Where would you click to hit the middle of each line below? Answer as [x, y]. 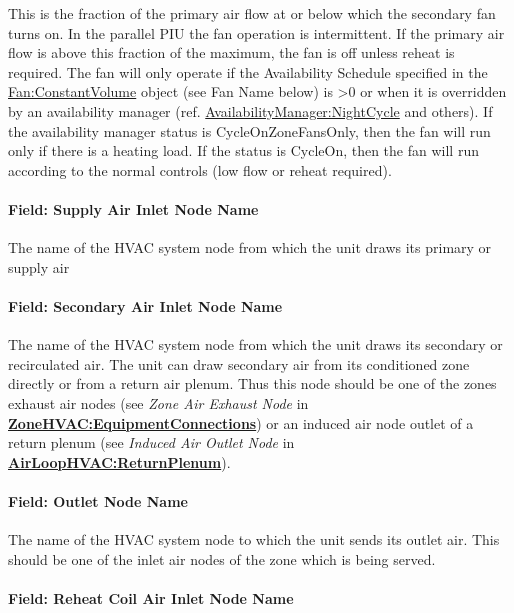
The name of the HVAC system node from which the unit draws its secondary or [255, 344]
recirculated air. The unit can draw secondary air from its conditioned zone [239, 363]
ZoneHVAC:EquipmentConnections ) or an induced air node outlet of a [241, 422]
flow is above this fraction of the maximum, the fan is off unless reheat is [231, 52]
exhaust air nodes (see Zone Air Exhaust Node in [158, 402]
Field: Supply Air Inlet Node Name [133, 208]
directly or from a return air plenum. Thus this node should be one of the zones [252, 383]
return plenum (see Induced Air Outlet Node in [151, 442]
